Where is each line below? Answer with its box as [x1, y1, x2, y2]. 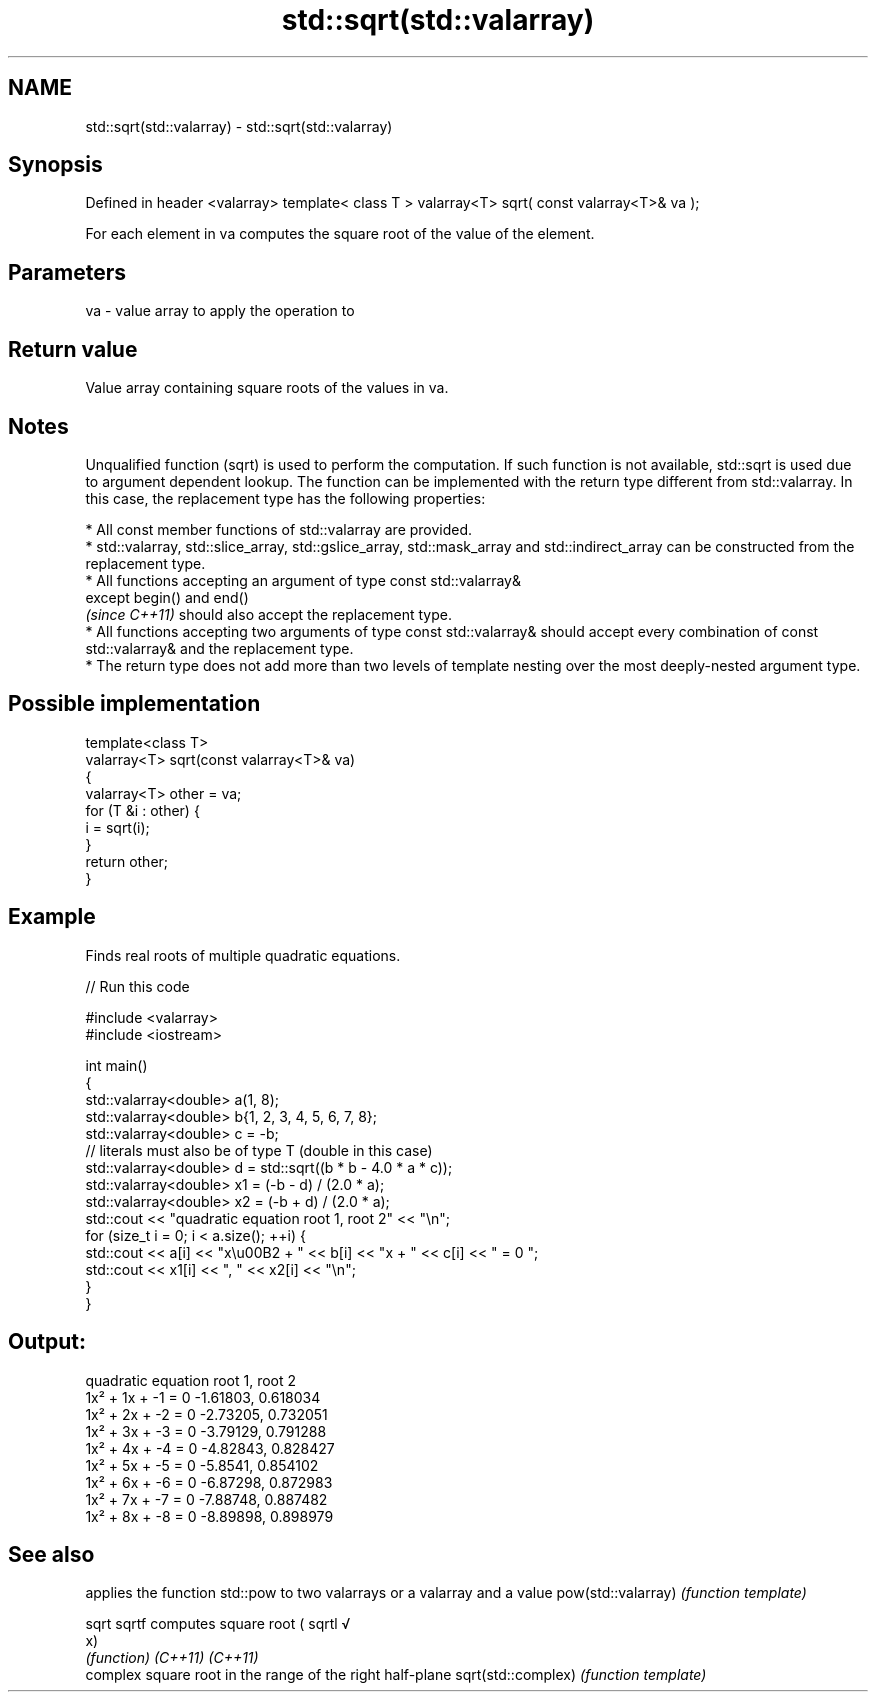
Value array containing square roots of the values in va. [85, 379, 449, 397]
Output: [8, 1329, 86, 1355]
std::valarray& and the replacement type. [85, 639, 354, 657]
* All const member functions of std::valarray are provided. [85, 520, 473, 538]
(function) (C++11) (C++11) [85, 1649, 259, 1667]
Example [8, 904, 96, 930]
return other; [85, 852, 169, 870]
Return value [8, 336, 138, 362]
